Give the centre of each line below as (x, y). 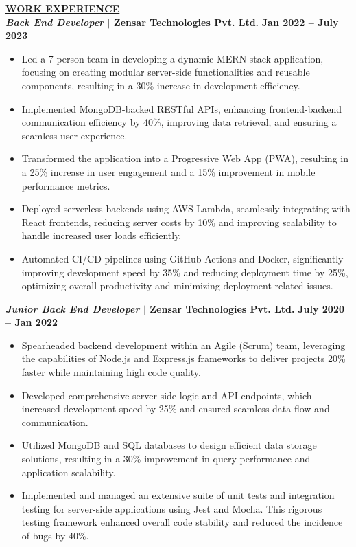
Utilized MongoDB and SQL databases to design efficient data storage (169, 445)
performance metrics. (66, 185)
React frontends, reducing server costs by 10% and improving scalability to (179, 222)
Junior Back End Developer (73, 308)
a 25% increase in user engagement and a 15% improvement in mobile (168, 171)
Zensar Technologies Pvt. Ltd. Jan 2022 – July (226, 22)
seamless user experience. (74, 135)
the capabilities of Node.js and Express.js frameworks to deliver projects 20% (183, 358)
